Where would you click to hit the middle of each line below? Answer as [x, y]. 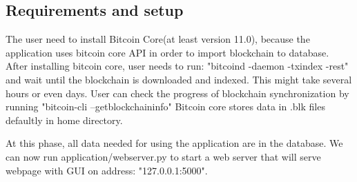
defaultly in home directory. [64, 120]
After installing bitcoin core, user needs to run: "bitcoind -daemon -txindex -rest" [177, 66]
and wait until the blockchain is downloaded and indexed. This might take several [179, 79]
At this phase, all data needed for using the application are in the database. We [174, 143]
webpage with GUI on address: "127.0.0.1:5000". [107, 170]
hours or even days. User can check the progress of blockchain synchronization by [177, 93]
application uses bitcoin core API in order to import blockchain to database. [167, 52]
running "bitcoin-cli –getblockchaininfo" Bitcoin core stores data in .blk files [165, 107]
